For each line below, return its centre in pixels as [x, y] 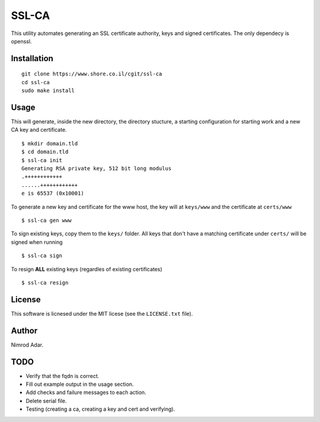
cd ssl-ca [36, 82]
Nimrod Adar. [27, 345]
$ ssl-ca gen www [47, 220]
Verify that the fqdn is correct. [63, 376]
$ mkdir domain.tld [50, 143]
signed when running [37, 242]
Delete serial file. [47, 401]
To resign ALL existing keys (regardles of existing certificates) [87, 269]
